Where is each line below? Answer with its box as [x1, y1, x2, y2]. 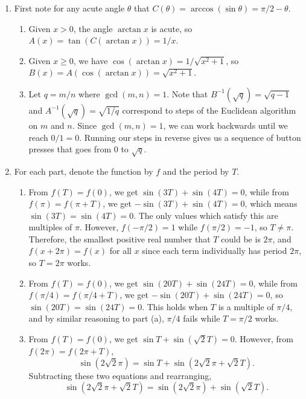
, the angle [73, 22, 113, 34]
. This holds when [142, 300, 208, 313]
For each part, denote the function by [14, 164, 153, 177]
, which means [244, 197, 298, 210]
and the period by [162, 164, 229, 177]
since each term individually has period [142, 244, 287, 257]
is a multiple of [218, 300, 274, 313]
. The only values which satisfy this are [133, 209, 278, 221]
